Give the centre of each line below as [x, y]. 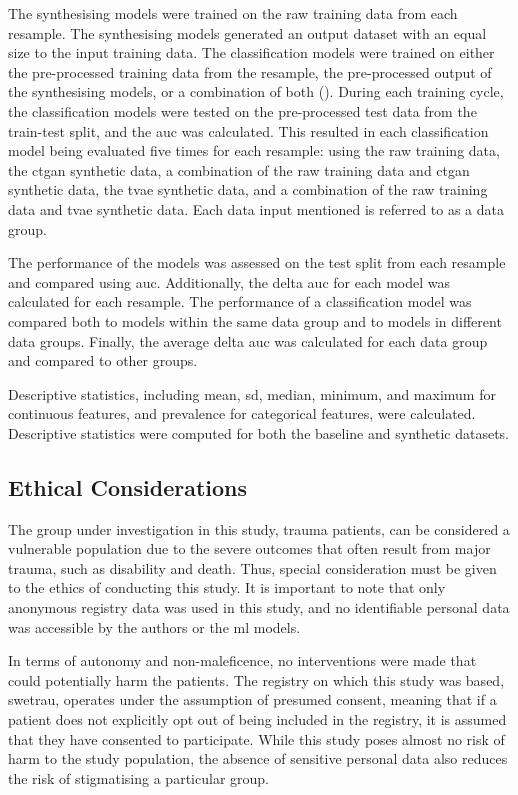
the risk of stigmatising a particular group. [138, 777]
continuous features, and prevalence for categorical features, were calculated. [242, 413]
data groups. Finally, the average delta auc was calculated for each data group [248, 340]
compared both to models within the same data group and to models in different [255, 320]
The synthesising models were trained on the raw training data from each [233, 13]
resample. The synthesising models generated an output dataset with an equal [247, 32]
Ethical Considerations [128, 486]
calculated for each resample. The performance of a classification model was [240, 301]
